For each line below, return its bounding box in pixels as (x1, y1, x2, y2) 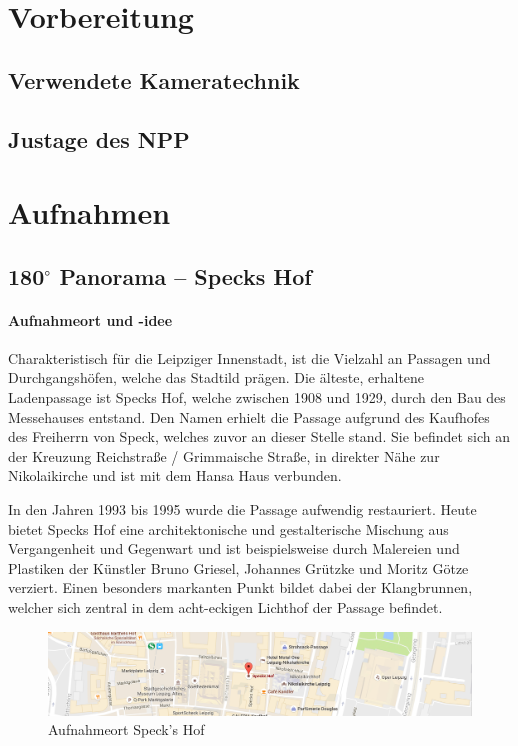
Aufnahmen (8, 192, 171, 233)
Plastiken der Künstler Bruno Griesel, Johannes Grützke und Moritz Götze (8, 557, 469, 578)
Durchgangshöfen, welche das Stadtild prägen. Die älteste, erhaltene (8, 367, 425, 388)
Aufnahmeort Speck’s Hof (48, 719, 205, 740)
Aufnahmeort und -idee (8, 309, 173, 330)
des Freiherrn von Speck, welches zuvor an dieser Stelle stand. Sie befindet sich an (8, 426, 511, 447)
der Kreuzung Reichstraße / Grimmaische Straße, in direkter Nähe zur (8, 445, 440, 466)
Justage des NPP (8, 123, 190, 154)
